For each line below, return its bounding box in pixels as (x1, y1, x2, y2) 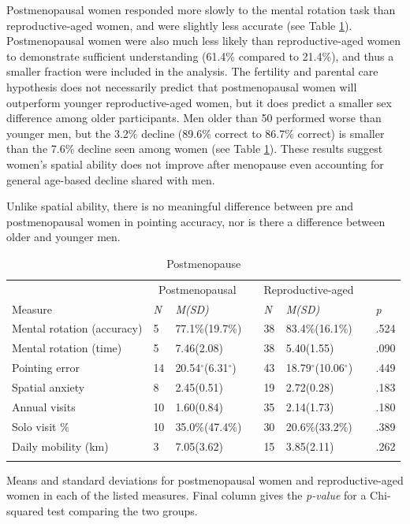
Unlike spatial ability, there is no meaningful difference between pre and (6, 198, 354, 214)
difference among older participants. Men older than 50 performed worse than (6, 110, 382, 126)
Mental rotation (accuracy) (12, 320, 143, 336)
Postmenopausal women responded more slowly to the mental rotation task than (6, 2, 396, 17)
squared (6, 503, 44, 519)
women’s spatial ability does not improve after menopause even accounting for (6, 155, 384, 172)
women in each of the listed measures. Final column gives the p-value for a (6, 487, 367, 504)
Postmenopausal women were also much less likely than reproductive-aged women (6, 32, 401, 49)
